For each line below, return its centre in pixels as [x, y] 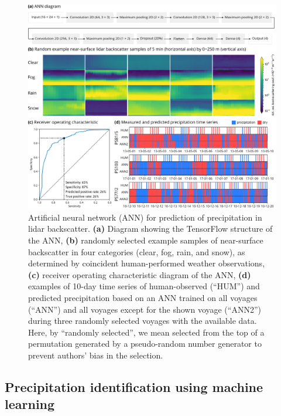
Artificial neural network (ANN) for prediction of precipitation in [145, 217]
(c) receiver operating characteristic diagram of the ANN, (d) [140, 274]
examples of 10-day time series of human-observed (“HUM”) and [144, 286]
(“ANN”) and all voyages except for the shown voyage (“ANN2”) [145, 309]
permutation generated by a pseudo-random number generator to [145, 344]
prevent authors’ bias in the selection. [96, 355]
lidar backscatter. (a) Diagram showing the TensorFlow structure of [150, 229]
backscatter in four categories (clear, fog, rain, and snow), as [137, 251]
